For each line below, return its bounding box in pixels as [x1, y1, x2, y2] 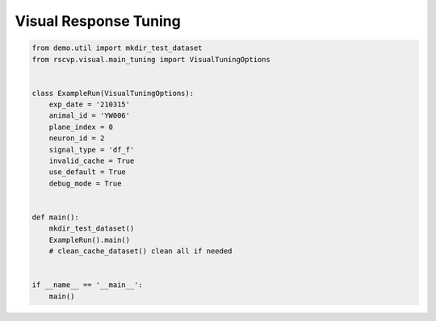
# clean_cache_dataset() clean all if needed [48, 247, 233, 256]
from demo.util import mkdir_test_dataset [31, 44, 203, 52]
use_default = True [48, 168, 127, 177]
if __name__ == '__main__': [31, 281, 143, 290]
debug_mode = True [48, 178, 122, 188]
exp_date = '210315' [48, 100, 131, 109]
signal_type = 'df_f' [48, 145, 135, 154]
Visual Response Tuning [15, 12, 181, 30]
